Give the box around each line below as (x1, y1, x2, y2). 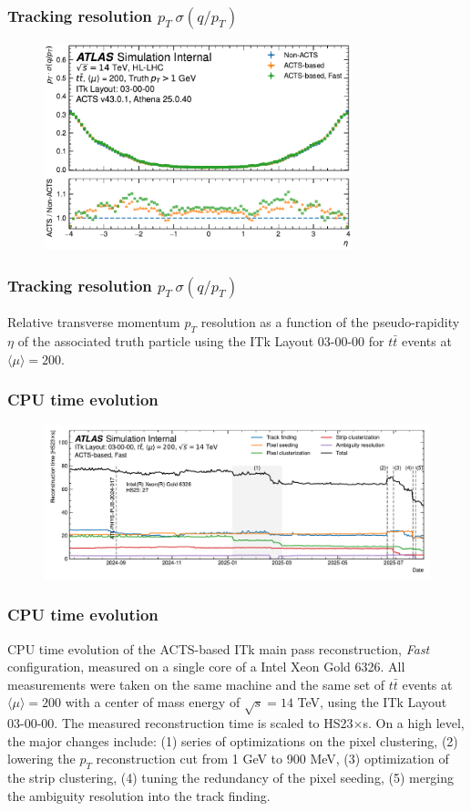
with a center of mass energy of (65, 693, 241, 712)
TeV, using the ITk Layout (297, 693, 447, 712)
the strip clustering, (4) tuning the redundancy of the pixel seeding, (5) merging (7, 768, 455, 787)
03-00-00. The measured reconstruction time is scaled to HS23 (7, 713, 353, 733)
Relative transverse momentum (7, 313, 180, 332)
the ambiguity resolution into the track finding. (7, 785, 271, 805)
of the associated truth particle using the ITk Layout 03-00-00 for (17, 331, 384, 350)
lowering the (7, 749, 76, 768)
